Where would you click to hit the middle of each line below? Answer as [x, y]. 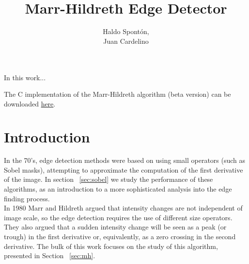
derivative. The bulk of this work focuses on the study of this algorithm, [111, 246]
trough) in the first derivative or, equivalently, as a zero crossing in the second [120, 236]
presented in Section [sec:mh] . [50, 255]
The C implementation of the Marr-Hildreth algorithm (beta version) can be [117, 94]
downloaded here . [30, 103]
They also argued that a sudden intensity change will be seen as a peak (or [115, 227]
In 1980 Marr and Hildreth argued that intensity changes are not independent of [123, 208]
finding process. [27, 198]
